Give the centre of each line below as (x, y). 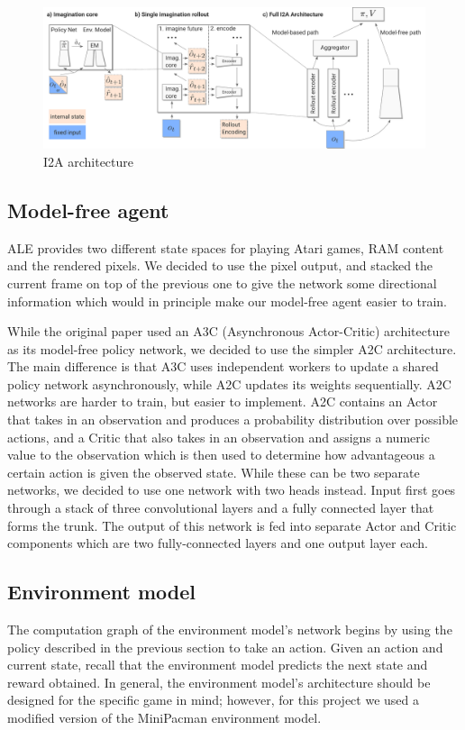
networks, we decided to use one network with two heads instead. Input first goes (232, 490)
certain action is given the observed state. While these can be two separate (214, 472)
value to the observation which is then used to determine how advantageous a (221, 455)
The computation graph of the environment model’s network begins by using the (230, 630)
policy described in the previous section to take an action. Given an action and (225, 647)
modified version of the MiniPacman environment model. (164, 717)
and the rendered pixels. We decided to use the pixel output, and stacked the (220, 265)
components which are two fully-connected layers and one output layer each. (218, 543)
